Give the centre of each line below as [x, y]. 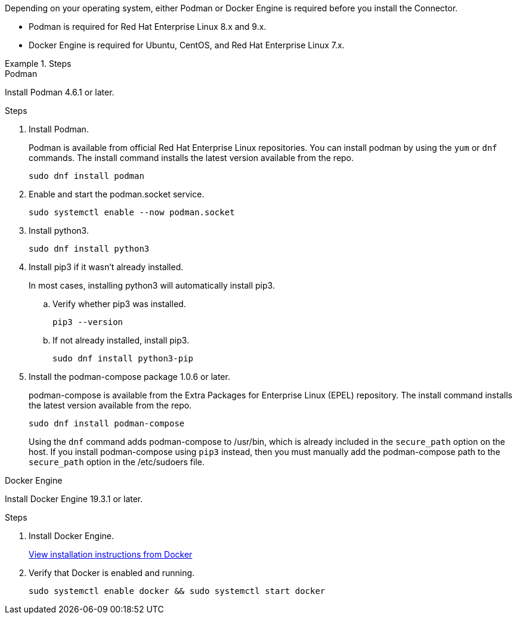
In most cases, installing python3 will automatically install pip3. [152, 285]
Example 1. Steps [38, 64]
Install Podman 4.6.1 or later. [60, 92]
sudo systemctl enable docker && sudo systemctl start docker [177, 591]
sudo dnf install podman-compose [107, 423]
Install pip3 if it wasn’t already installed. [106, 267]
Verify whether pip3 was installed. [119, 304]
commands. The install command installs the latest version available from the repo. [191, 158]
